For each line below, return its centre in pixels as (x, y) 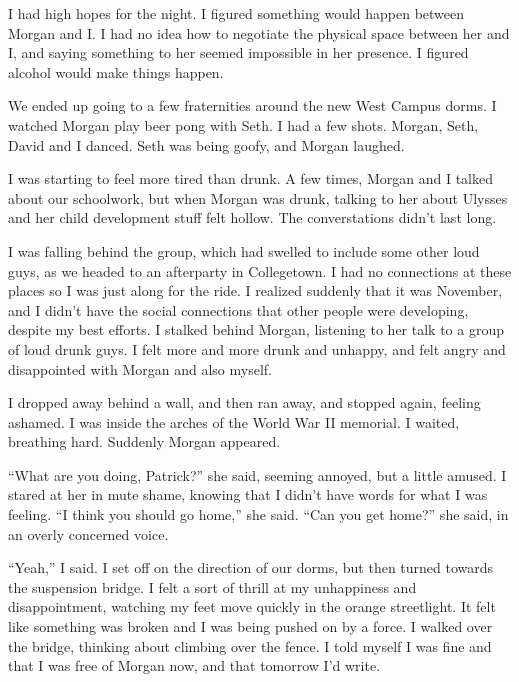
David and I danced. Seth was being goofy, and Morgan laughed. (206, 144)
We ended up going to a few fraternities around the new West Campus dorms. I (252, 105)
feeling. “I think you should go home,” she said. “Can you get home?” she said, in (258, 514)
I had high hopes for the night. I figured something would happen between (236, 13)
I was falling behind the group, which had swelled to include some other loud (244, 250)
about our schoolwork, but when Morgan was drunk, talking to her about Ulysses (258, 197)
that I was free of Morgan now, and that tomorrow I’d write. (194, 665)
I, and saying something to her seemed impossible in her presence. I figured (238, 52)
